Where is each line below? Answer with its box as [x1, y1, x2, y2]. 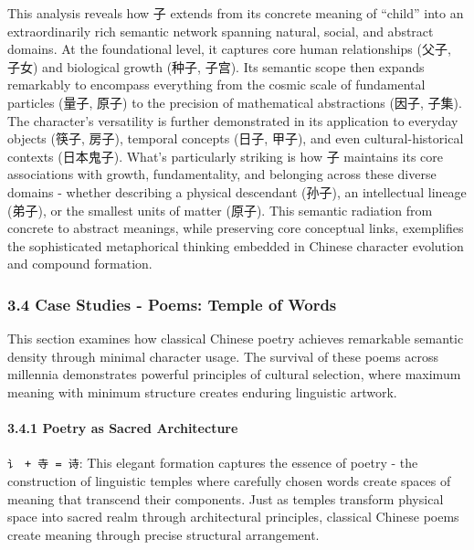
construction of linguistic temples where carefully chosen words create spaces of [7, 471, 451, 490]
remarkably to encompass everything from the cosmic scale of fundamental [7, 75, 426, 94]
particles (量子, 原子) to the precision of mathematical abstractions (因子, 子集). [7, 92, 462, 111]
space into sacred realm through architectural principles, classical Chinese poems [7, 507, 459, 526]
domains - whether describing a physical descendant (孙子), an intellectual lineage [7, 182, 467, 201]
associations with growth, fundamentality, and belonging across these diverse [7, 164, 437, 184]
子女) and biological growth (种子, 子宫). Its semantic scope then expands [7, 57, 425, 76]
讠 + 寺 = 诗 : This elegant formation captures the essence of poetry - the [7, 453, 418, 472]
